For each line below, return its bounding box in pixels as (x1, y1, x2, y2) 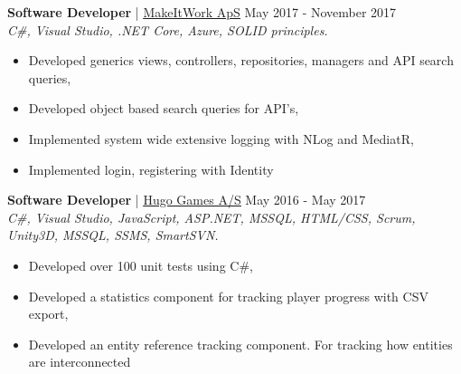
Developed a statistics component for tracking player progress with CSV (28, 286, 428, 305)
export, (28, 304, 69, 323)
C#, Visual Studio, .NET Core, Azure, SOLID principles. (7, 20, 328, 39)
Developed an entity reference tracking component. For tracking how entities (28, 334, 453, 353)
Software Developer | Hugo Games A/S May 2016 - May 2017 (7, 190, 366, 209)
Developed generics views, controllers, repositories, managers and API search (28, 51, 454, 70)
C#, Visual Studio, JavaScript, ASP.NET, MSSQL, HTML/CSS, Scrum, (7, 207, 416, 226)
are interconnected (28, 352, 131, 371)
